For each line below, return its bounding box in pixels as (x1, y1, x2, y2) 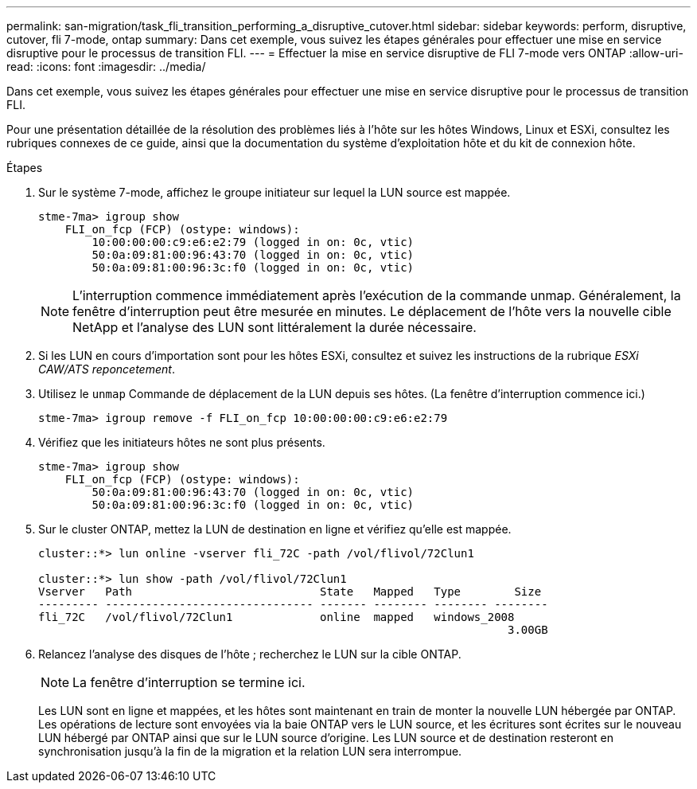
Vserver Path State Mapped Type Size (38, 585, 542, 598)
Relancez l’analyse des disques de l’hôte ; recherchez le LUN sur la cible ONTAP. (38, 647, 461, 661)
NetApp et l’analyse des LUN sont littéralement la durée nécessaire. (72, 319, 477, 335)
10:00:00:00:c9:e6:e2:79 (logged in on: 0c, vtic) (92, 236, 415, 248)
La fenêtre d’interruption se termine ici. (72, 674, 306, 690)
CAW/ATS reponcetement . (38, 362, 175, 376)
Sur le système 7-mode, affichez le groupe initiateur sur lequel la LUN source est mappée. (38, 186, 511, 199)
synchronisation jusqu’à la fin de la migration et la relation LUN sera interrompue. (38, 744, 462, 758)
